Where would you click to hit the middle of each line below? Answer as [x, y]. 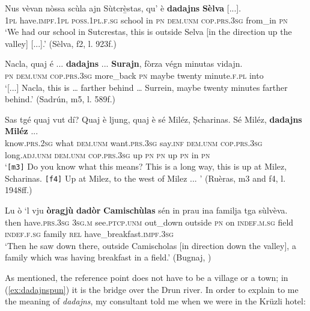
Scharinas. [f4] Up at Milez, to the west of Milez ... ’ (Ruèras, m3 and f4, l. [145, 178]
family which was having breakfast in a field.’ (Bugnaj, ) [108, 257]
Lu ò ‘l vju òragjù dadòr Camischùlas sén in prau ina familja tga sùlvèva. [146, 210]
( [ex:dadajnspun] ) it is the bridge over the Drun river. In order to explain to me [152, 289]
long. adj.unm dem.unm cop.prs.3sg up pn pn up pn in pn [108, 154]
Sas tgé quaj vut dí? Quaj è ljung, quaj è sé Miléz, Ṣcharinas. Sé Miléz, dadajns [153, 119]
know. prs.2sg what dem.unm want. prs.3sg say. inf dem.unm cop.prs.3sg [134, 142]
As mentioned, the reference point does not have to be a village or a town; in [147, 277]
